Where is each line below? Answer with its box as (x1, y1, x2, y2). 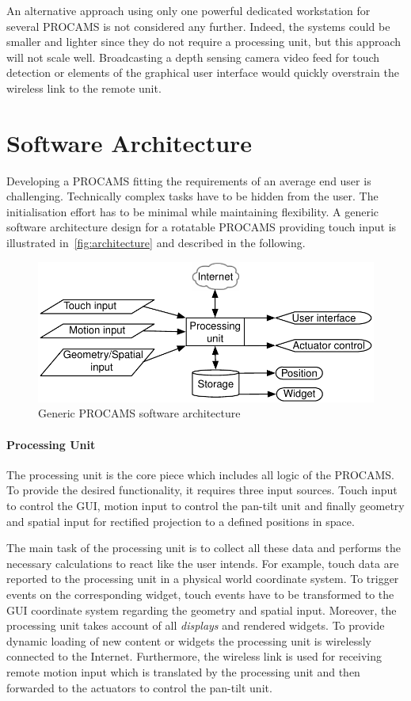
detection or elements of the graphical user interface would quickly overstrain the (6, 64, 399, 81)
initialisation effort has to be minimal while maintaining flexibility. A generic (6, 203, 379, 219)
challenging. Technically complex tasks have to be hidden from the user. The (6, 188, 379, 204)
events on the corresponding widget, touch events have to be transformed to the (6, 585, 394, 602)
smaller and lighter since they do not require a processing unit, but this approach (6, 33, 401, 50)
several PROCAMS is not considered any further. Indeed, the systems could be (6, 17, 390, 34)
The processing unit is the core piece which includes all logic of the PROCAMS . (6, 466, 394, 482)
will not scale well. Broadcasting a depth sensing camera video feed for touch (6, 48, 380, 65)
